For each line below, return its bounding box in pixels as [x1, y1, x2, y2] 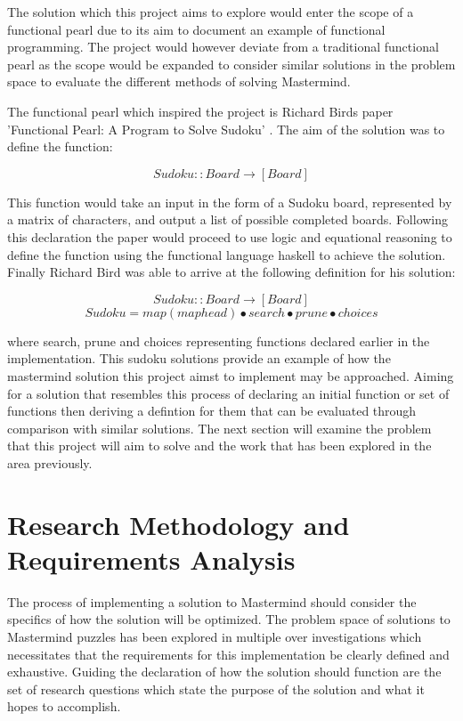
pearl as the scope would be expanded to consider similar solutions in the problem [7, 54, 456, 73]
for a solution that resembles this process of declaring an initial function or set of [7, 384, 450, 402]
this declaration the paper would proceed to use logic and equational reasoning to [7, 227, 452, 246]
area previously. [7, 453, 93, 472]
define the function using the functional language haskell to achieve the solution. [7, 245, 446, 263]
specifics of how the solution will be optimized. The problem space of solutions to [7, 610, 451, 628]
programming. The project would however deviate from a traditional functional [7, 37, 439, 56]
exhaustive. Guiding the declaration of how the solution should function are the [7, 662, 442, 681]
